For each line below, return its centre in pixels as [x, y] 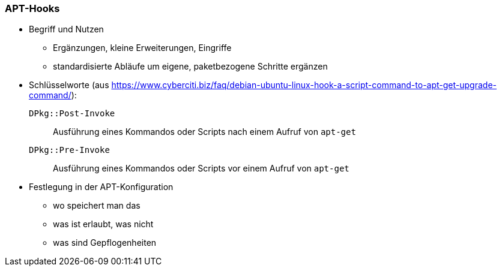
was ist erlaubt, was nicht [103, 224]
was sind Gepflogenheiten [105, 243]
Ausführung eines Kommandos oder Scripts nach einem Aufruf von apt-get [204, 132]
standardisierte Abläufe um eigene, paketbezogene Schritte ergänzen [190, 67]
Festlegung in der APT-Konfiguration [101, 187]
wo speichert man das [97, 206]
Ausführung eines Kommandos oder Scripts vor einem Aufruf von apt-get [201, 168]
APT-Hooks [32, 8]
